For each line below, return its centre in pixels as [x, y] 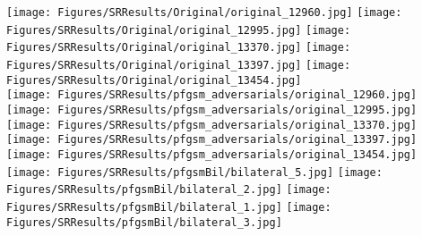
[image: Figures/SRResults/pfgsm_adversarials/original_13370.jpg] [212, 125]
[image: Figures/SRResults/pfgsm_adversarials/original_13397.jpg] [212, 140]
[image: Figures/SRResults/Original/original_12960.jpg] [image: [204, 13]
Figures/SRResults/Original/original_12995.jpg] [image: [179, 30]
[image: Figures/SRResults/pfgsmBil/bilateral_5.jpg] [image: [194, 172]
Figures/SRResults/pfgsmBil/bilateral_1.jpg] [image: [169, 207]
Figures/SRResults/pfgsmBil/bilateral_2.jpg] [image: [169, 190]
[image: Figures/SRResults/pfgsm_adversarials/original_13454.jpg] [212, 154]
